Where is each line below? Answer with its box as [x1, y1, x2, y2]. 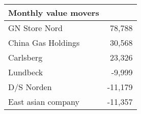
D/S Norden [8, 81, 52, 93]
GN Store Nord [8, 22, 63, 34]
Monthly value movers [8, 7, 99, 18]
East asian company [8, 96, 79, 107]
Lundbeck [8, 66, 43, 78]
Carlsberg [8, 51, 43, 63]
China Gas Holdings [8, 37, 80, 48]
